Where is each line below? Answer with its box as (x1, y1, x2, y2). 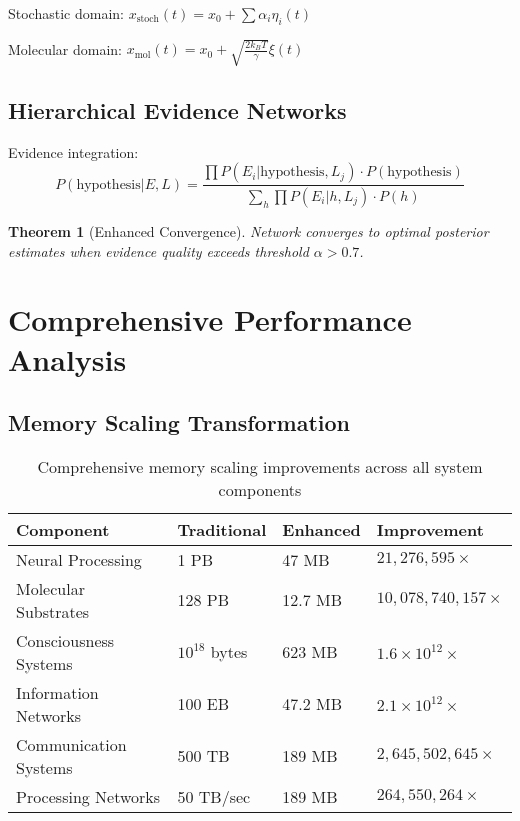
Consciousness (16, 628, 115, 652)
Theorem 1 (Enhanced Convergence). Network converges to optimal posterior (8, 221, 489, 242)
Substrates (16, 599, 90, 623)
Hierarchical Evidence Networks (8, 94, 347, 125)
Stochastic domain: (8, 3, 124, 23)
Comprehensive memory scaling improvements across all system (37, 454, 483, 478)
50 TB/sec (177, 784, 251, 808)
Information (16, 680, 99, 704)
